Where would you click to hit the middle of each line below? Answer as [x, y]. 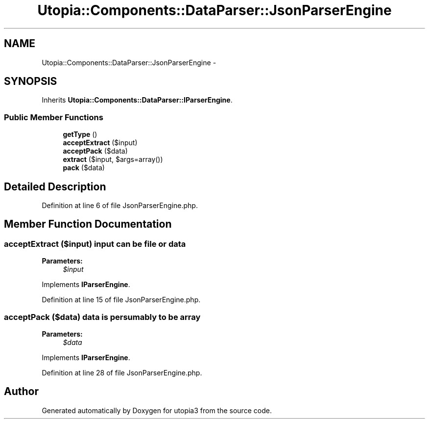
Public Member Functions [54, 117]
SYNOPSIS [31, 81]
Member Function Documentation [88, 224]
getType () [80, 134]
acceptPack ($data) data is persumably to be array [102, 317]
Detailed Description [55, 186]
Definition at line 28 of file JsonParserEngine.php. [122, 373]
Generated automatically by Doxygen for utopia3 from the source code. [157, 410]
